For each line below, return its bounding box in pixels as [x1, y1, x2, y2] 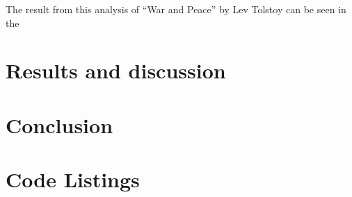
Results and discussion [6, 56, 226, 85]
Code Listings [6, 165, 140, 194]
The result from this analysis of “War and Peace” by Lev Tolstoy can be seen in [6, 2, 346, 16]
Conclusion [6, 110, 113, 139]
